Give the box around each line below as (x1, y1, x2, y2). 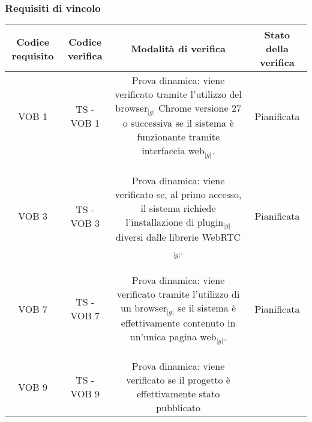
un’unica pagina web (130, 329, 217, 343)
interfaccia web (142, 143, 205, 158)
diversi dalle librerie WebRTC (116, 229, 241, 244)
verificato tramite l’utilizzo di (116, 286, 240, 301)
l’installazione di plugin (125, 214, 224, 229)
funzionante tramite (137, 130, 220, 144)
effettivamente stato (136, 387, 220, 401)
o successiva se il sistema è (122, 116, 234, 130)
